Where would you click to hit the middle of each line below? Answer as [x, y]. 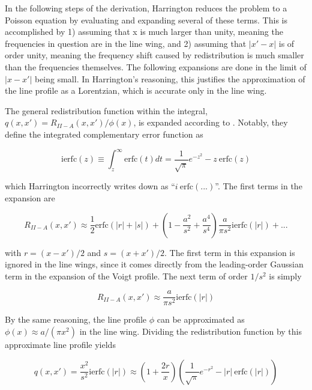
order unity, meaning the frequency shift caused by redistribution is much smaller [154, 55]
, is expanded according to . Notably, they [211, 122]
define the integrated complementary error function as [104, 134]
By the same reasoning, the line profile [76, 319]
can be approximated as [201, 319]
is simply [285, 276]
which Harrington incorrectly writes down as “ [90, 186]
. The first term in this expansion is [230, 252]
